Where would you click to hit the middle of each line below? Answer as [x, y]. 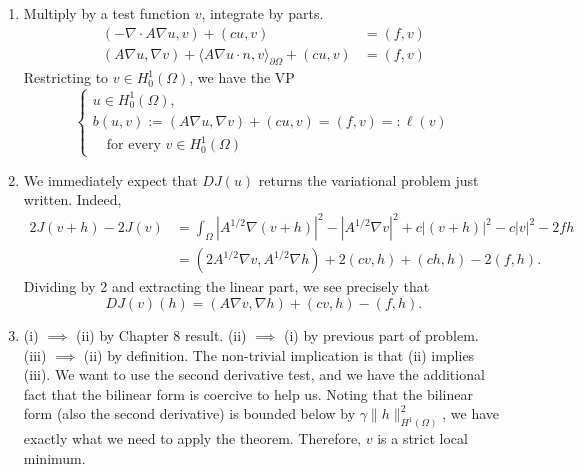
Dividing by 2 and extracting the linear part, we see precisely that [226, 286]
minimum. [54, 457]
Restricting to [66, 77]
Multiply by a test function [106, 13]
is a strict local [422, 438]
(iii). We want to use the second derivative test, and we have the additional [254, 374]
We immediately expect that [110, 179]
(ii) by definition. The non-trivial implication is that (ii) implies [279, 354]
